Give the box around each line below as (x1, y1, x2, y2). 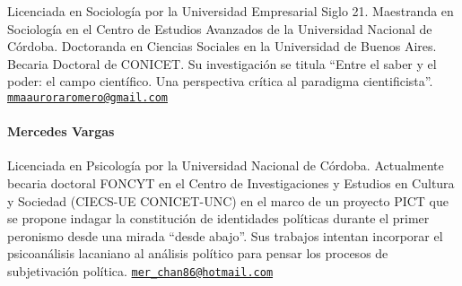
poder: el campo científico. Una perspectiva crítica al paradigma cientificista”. (7, 72, 433, 91)
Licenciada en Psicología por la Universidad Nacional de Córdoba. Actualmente (7, 156, 444, 175)
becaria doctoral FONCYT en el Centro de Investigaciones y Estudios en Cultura (7, 174, 455, 193)
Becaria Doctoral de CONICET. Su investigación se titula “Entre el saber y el (7, 54, 437, 73)
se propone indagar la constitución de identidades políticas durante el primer (7, 209, 430, 228)
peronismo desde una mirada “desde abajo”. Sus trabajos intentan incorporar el (7, 226, 443, 245)
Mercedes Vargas (7, 122, 115, 141)
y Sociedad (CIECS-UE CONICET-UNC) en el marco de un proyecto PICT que (7, 191, 449, 210)
